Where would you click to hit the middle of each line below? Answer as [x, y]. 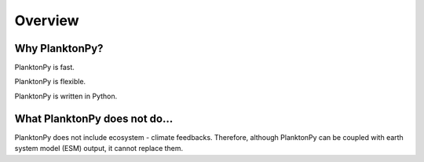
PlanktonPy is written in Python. [66, 96]
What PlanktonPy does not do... [94, 118]
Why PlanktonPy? [59, 48]
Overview [47, 20]
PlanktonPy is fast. [44, 68]
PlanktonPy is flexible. [50, 82]
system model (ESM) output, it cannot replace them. [99, 149]
